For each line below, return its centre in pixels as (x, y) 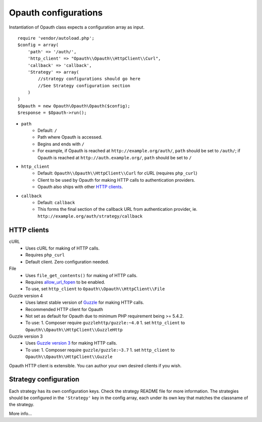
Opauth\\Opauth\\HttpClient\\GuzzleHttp (74, 330)
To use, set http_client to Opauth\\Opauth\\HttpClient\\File (95, 289)
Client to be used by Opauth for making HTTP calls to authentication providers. (116, 180)
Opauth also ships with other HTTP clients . (80, 187)
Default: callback (56, 202)
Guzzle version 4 (26, 296)
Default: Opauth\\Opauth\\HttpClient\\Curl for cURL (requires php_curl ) (117, 173)
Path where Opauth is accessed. (70, 137)
